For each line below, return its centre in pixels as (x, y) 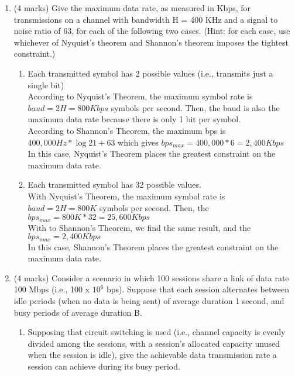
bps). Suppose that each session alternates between (198, 289)
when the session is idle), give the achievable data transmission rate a (152, 355)
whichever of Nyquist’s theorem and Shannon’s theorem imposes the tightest (151, 42)
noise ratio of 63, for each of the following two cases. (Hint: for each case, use (152, 31)
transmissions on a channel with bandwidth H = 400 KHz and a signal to (146, 19)
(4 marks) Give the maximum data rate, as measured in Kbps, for (132, 8)
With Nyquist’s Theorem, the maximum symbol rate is (126, 196)
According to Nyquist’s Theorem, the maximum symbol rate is (140, 96)
